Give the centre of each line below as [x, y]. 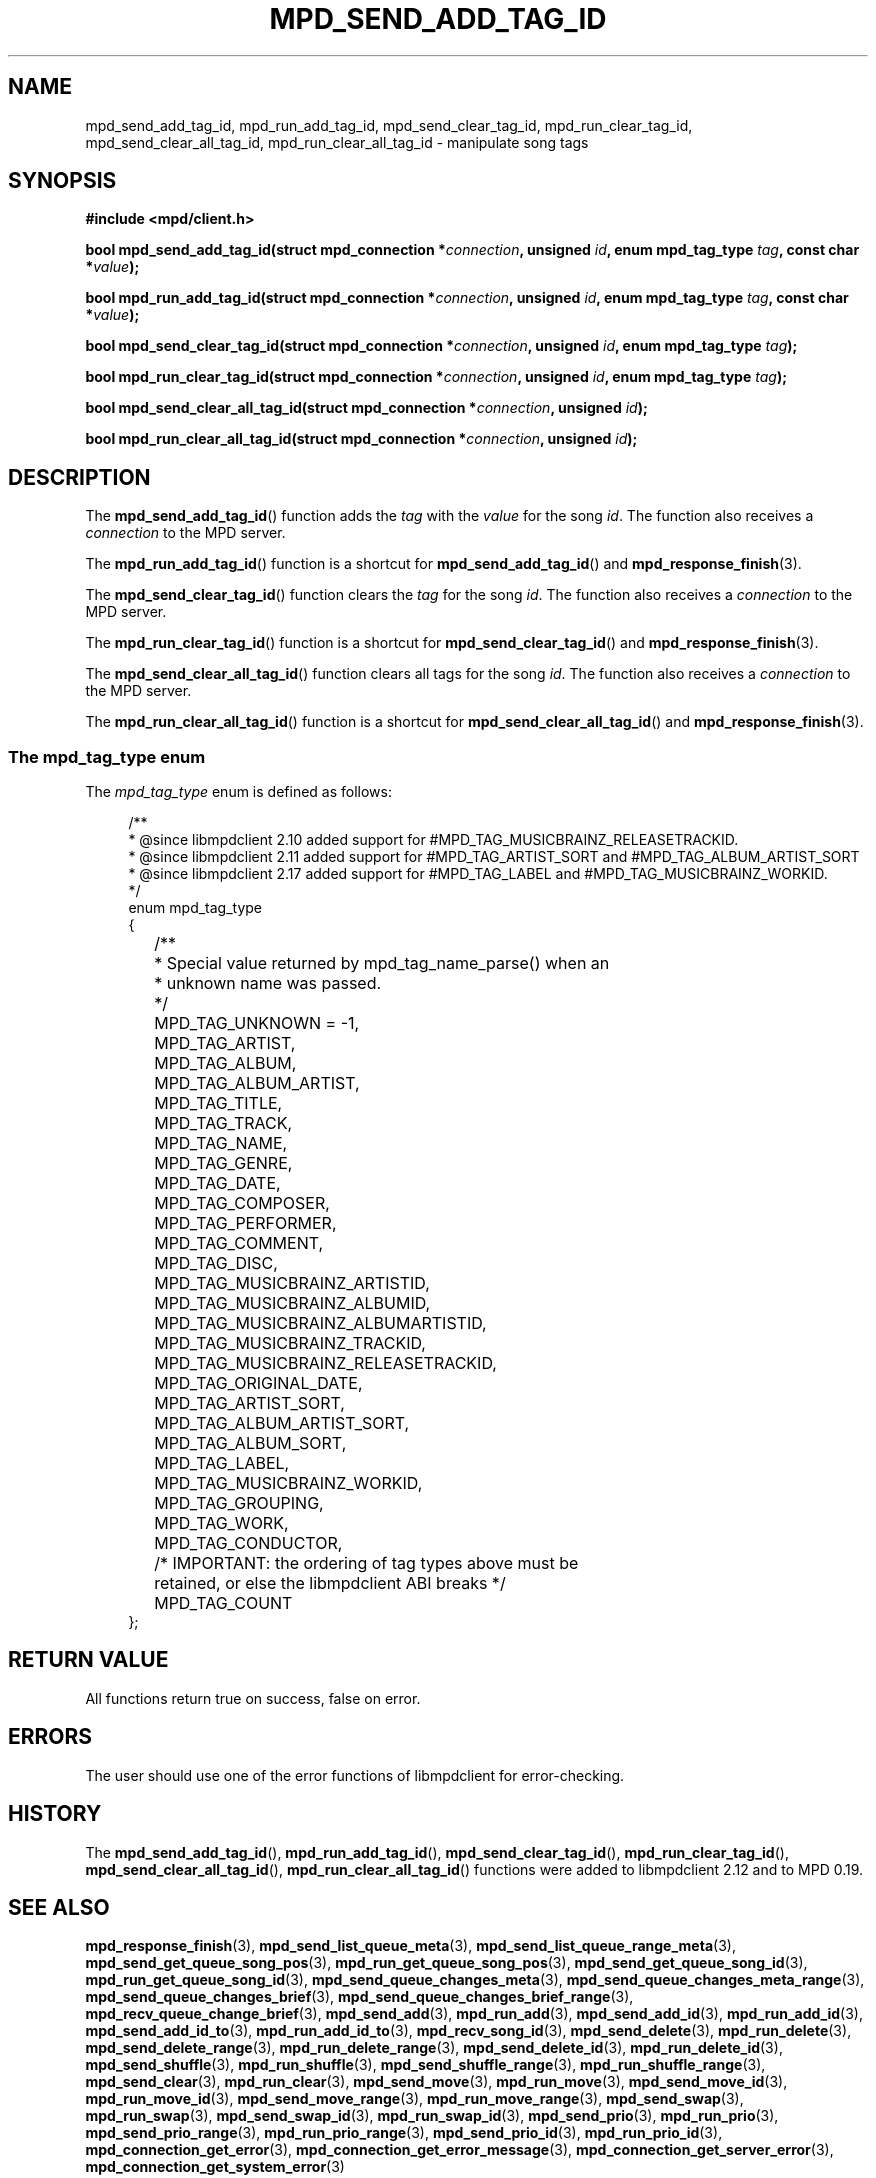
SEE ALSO [59, 1907]
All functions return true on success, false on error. [253, 1698]
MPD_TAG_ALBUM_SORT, [250, 1443]
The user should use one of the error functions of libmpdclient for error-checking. [355, 1775]
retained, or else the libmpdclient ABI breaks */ [330, 1583]
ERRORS [50, 1737]
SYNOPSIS [62, 181]
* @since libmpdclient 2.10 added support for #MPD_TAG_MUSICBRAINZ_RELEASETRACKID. [433, 840]
